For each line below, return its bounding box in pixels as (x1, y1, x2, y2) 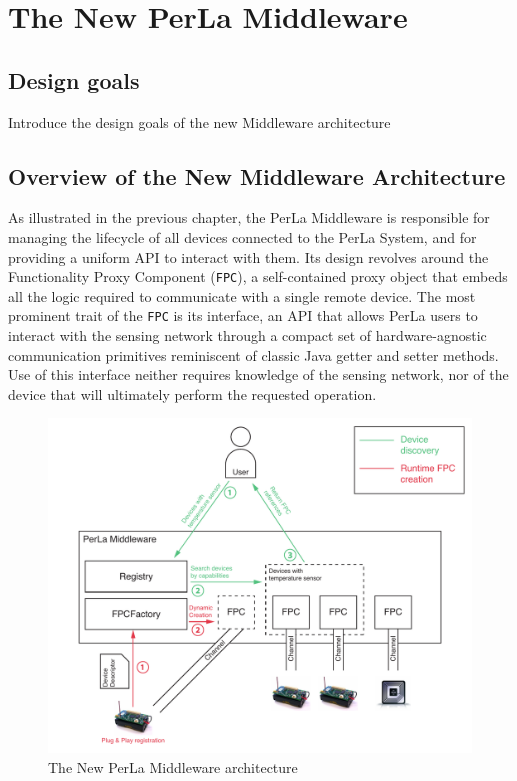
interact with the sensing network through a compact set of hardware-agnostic (8, 325, 487, 346)
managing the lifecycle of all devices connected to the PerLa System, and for (8, 226, 477, 247)
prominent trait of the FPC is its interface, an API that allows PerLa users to (8, 305, 478, 326)
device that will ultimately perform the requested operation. (8, 383, 377, 404)
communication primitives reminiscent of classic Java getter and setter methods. (8, 344, 499, 365)
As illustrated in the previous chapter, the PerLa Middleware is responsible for (8, 207, 490, 228)
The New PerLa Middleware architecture (48, 756, 298, 777)
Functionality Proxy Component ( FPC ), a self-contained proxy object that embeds (8, 266, 508, 287)
